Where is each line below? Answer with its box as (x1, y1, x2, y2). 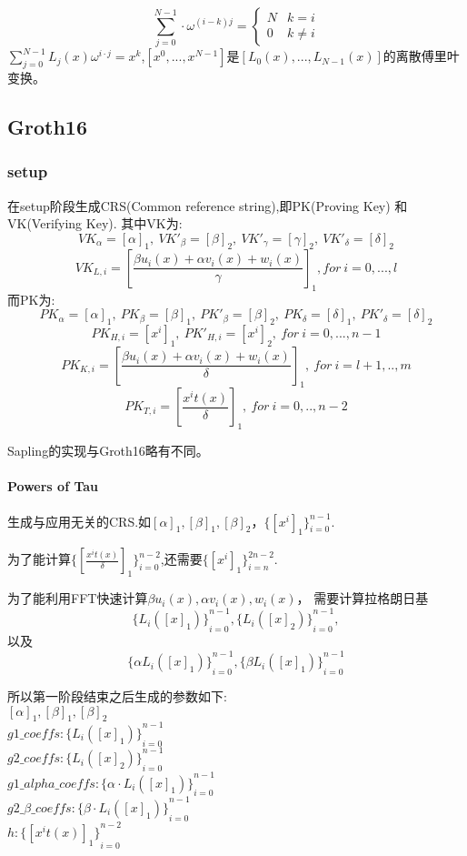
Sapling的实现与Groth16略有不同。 (7, 441, 209, 460)
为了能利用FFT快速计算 (7, 589, 148, 608)
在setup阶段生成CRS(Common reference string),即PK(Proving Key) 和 (7, 196, 408, 215)
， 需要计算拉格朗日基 (296, 589, 429, 608)
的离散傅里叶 (383, 46, 460, 65)
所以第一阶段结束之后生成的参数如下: (7, 687, 227, 706)
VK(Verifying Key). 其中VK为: (7, 214, 183, 233)
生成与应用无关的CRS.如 (7, 511, 152, 530)
